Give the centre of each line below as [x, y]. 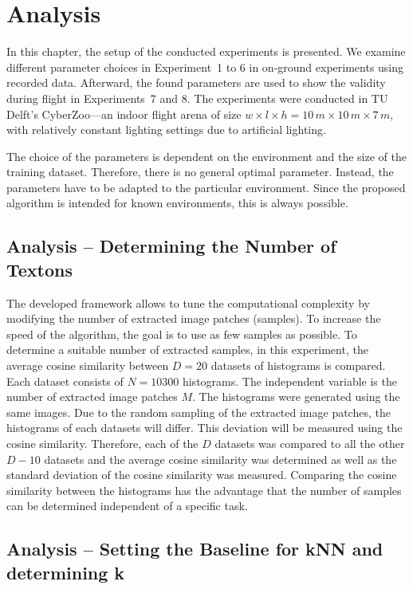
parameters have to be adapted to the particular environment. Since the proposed [206, 187]
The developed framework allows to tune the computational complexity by [188, 302]
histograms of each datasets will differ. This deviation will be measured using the [205, 428]
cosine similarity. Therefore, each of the [102, 443]
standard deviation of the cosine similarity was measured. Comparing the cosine [202, 475]
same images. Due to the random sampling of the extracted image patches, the [199, 412]
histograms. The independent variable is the [289, 381]
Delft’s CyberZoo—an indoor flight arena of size [124, 114]
